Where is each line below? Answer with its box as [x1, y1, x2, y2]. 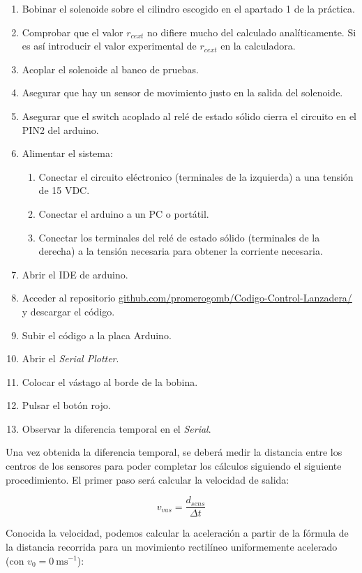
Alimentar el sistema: [22, 146, 113, 161]
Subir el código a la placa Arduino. [22, 327, 172, 342]
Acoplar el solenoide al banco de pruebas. [22, 61, 199, 76]
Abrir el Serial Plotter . [22, 351, 119, 366]
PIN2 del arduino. [22, 122, 99, 137]
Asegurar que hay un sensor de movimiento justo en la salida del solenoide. [22, 85, 343, 100]
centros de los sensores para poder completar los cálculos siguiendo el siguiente [6, 459, 342, 473]
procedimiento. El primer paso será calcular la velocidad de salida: [6, 472, 289, 486]
